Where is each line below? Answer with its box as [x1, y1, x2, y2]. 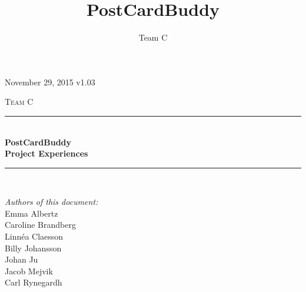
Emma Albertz [5, 207, 58, 219]
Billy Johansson [5, 241, 62, 254]
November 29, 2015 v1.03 [5, 75, 95, 88]
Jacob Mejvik [5, 264, 53, 277]
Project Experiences [5, 147, 88, 160]
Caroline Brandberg [5, 218, 76, 231]
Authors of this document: [5, 195, 98, 208]
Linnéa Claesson [5, 230, 64, 243]
